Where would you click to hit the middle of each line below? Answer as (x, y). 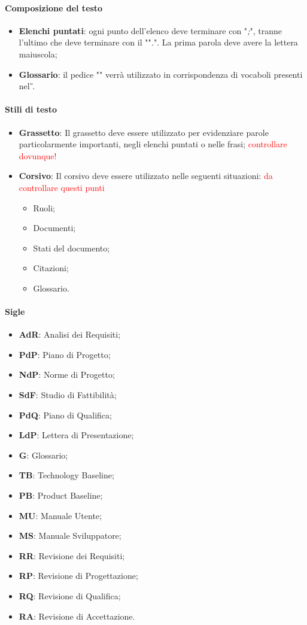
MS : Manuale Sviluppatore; (70, 536)
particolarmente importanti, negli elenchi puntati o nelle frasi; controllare (153, 144)
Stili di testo (31, 109)
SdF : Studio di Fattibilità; (68, 395)
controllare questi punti (62, 187)
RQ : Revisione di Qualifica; (70, 596)
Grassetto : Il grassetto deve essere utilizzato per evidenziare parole (144, 132)
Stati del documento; (72, 248)
